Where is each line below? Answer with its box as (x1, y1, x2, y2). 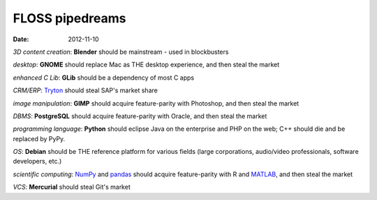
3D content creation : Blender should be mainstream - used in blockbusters (13, 48, 229, 56)
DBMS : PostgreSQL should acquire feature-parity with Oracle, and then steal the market (13, 112, 267, 120)
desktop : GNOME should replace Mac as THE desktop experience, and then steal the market (13, 60, 280, 69)
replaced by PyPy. (13, 134, 66, 143)
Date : (13, 35, 29, 43)
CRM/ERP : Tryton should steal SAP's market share (13, 86, 158, 94)
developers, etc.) (13, 157, 62, 166)
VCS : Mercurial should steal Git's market (13, 183, 131, 192)
